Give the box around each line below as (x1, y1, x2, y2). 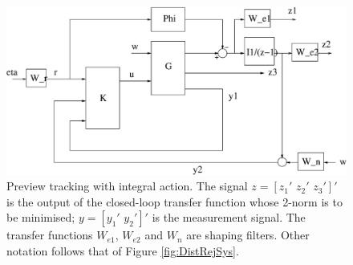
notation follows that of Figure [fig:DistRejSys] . (6, 242, 239, 259)
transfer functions (6, 226, 93, 243)
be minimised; (6, 209, 75, 226)
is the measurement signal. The (152, 209, 306, 226)
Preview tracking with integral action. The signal (6, 177, 248, 194)
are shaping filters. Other (186, 226, 310, 243)
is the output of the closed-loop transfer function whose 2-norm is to (6, 193, 343, 210)
